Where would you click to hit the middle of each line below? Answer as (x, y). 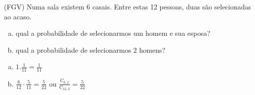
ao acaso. (18, 16)
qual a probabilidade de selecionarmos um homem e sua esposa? (113, 33)
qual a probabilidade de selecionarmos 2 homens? (91, 49)
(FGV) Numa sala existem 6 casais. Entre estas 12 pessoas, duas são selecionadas (128, 6)
